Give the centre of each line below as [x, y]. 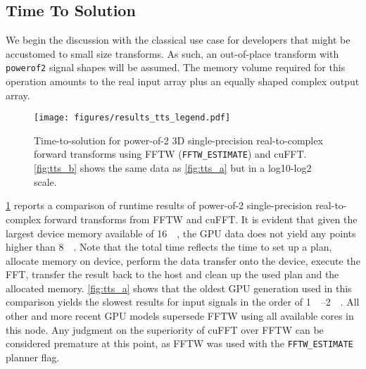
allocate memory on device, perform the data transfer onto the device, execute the [183, 260]
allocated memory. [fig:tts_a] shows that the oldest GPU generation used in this [179, 288]
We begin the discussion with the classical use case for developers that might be [178, 40]
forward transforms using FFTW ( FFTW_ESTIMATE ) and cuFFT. [170, 154]
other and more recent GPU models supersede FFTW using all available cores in [180, 316]
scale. [45, 181]
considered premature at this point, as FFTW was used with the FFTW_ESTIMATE [179, 343]
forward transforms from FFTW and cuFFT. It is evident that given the [201, 219]
